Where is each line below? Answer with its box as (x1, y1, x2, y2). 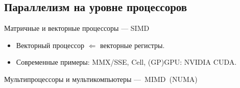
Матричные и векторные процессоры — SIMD (4, 23, 150, 33)
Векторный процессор (16, 39, 84, 50)
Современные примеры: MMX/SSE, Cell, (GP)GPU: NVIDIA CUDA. (16, 57, 237, 67)
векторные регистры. (100, 39, 165, 50)
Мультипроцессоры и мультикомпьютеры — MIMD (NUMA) (4, 73, 198, 84)
